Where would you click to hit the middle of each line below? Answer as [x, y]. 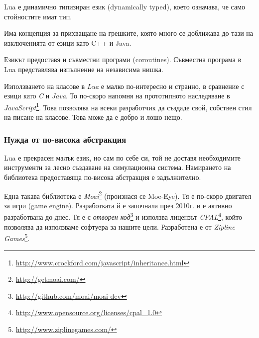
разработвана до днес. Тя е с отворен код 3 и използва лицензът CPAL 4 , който [123, 216]
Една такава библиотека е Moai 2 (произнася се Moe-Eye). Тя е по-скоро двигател [128, 195]
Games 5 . [17, 237]
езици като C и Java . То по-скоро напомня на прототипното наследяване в [117, 96]
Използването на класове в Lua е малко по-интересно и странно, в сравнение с [124, 86]
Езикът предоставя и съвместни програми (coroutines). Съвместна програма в [123, 59]
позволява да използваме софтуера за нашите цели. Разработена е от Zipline [120, 226]
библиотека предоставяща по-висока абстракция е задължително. [103, 177]
